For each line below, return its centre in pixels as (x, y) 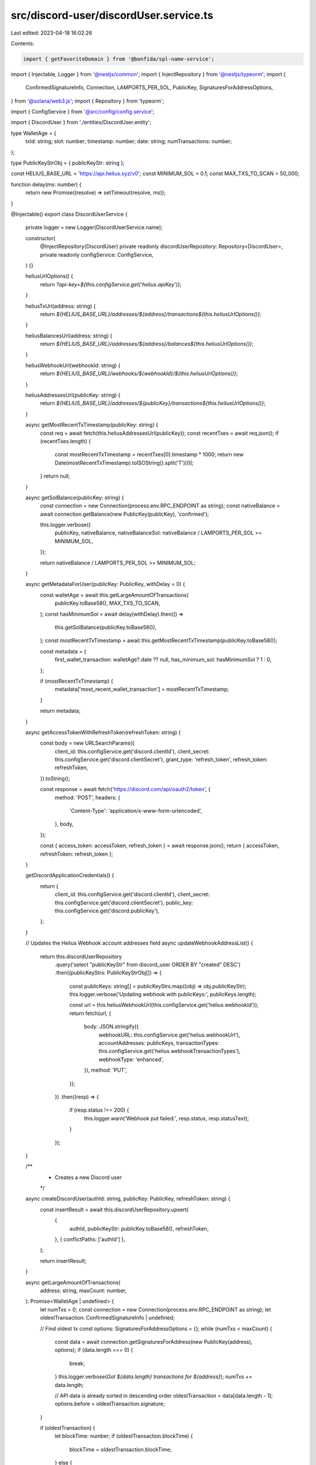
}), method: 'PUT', (105, 1070)
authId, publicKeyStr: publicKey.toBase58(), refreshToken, (139, 1228)
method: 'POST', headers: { (87, 798)
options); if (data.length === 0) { (94, 1350)
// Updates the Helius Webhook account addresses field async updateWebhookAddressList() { (139, 943)
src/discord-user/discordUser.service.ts (112, 15)
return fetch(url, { (90, 1013)
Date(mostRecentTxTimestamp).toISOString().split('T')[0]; (124, 462)
